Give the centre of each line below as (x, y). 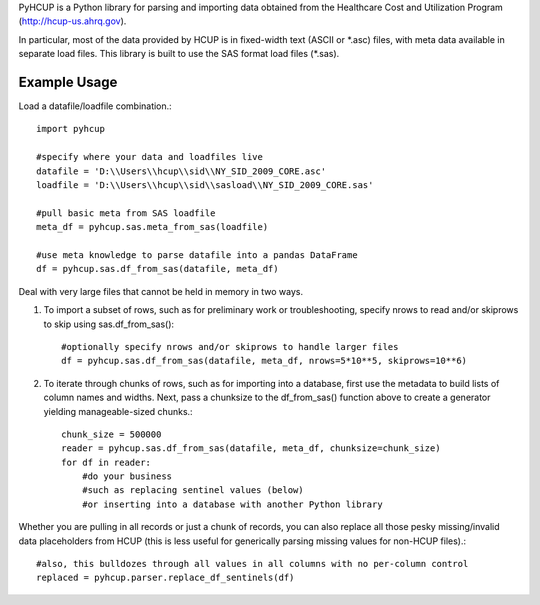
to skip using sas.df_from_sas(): (109, 324)
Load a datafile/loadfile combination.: (95, 106)
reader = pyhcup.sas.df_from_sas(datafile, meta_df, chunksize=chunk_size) (251, 448)
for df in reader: (106, 462)
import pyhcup (70, 129)
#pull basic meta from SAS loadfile (126, 213)
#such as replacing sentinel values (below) (192, 490)
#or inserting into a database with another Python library (232, 504)
